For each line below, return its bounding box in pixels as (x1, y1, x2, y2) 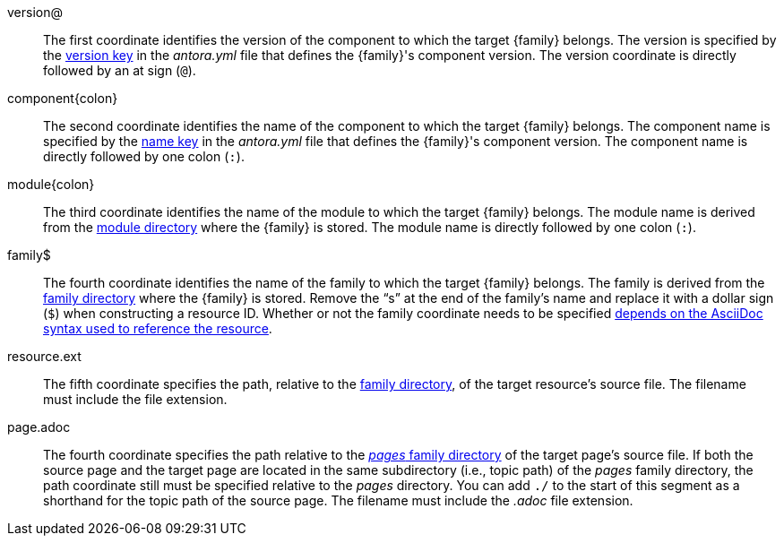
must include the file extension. (43, 392, 228, 407)
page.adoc (7, 419, 71, 435)
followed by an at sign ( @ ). (43, 63, 196, 78)
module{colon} (7, 177, 95, 192)
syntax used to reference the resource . (43, 321, 272, 336)
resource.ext (7, 349, 82, 364)
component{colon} (7, 90, 118, 106)
